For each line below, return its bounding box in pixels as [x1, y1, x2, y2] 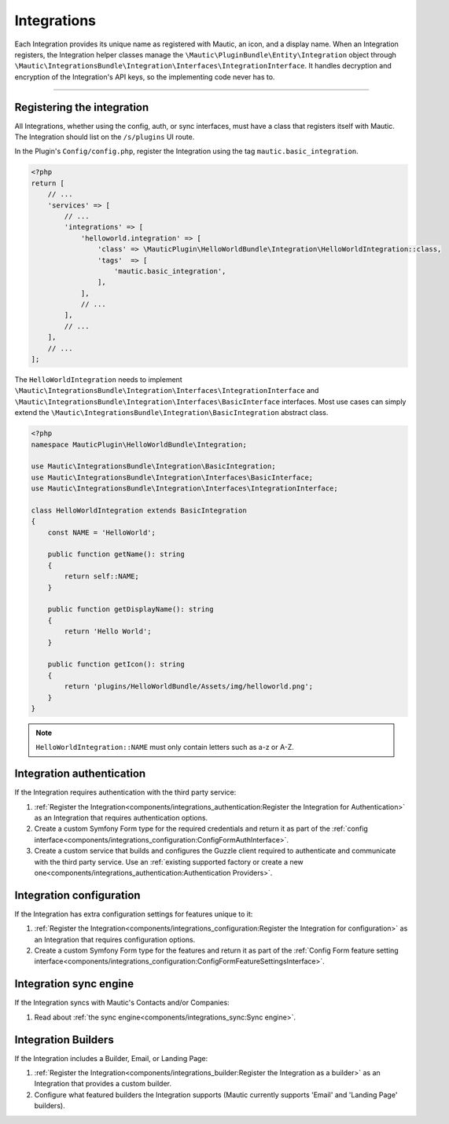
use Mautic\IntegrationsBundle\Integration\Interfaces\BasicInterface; [31, 472, 314, 482]
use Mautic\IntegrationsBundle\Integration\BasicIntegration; [31, 462, 276, 471]
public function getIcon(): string [47, 660, 185, 669]
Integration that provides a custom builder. [34, 1079, 172, 1089]
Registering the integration [14, 101, 149, 114]
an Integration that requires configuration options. [34, 935, 196, 944]
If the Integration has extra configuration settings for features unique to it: [14, 909, 253, 919]
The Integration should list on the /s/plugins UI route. [14, 132, 195, 141]
